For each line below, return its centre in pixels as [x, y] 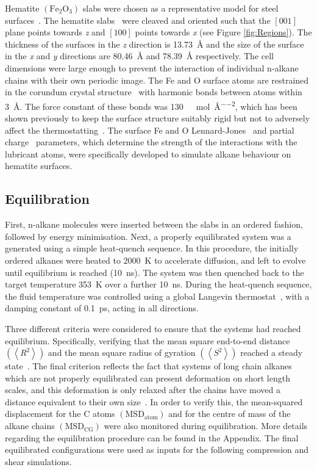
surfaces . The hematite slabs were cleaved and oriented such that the [138, 20]
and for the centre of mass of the [230, 414]
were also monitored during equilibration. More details [206, 426]
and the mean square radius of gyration [122, 352]
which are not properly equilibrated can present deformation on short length [148, 378]
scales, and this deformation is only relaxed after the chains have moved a [143, 390]
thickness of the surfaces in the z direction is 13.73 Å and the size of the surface [155, 44]
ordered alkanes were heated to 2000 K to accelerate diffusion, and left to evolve [155, 260]
